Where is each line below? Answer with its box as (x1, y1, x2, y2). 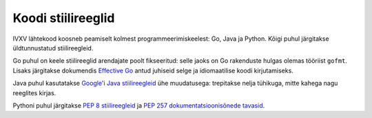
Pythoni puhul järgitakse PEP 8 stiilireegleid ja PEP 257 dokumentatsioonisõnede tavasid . (12, 101, 265, 110)
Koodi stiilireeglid (12, 10, 115, 26)
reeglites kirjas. (12, 88, 56, 97)
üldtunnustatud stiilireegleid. (12, 43, 94, 52)
